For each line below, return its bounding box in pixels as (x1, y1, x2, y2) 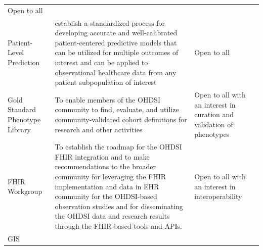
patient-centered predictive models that (55, 37, 177, 47)
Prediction (8, 57, 40, 67)
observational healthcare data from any (55, 67, 177, 77)
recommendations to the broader (55, 161, 156, 172)
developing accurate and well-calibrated (55, 27, 178, 38)
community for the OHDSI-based (55, 191, 157, 202)
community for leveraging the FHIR (55, 171, 166, 181)
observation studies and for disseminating (55, 201, 183, 211)
